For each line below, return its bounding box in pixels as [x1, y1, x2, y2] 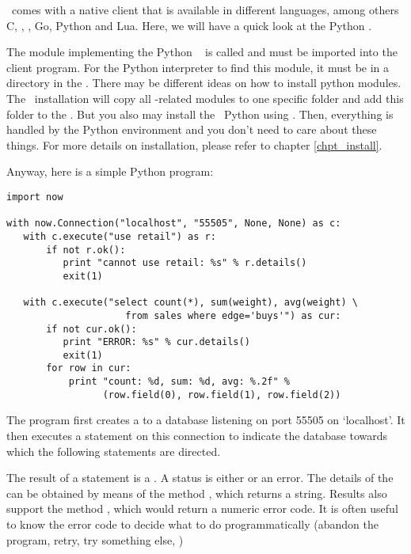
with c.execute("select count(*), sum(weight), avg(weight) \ [23, 297, 358, 309]
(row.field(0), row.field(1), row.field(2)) [102, 389, 341, 400]
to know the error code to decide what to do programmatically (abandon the [6, 516, 379, 532]
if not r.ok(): [46, 244, 126, 256]
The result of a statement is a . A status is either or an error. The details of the [6, 469, 394, 486]
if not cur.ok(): [46, 323, 137, 335]
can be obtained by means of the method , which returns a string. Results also [6, 484, 387, 501]
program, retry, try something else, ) [6, 531, 184, 548]
